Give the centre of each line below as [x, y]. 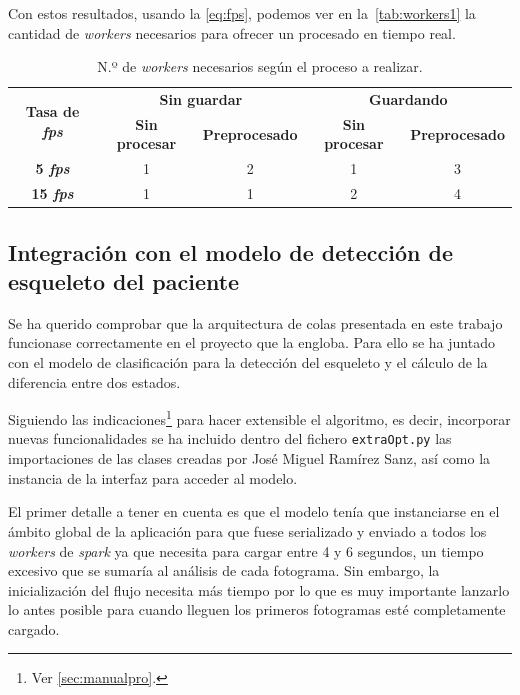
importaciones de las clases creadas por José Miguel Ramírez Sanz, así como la [249, 458]
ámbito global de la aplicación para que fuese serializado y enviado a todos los [247, 530]
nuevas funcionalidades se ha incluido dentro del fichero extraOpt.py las [230, 438]
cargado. [34, 628]
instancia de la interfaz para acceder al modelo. [153, 477]
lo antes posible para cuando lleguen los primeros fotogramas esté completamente [257, 609]
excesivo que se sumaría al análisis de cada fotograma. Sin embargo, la [224, 570]
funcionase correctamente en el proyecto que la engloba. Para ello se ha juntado [251, 342]
